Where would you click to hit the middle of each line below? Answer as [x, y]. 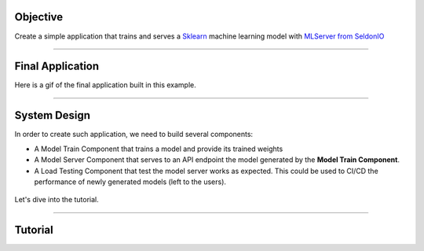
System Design [52, 115]
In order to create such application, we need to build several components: [134, 135]
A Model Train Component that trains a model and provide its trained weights [159, 149]
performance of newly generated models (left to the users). [130, 182]
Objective [39, 17]
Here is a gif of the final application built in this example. [105, 85]
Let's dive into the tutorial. [57, 200]
